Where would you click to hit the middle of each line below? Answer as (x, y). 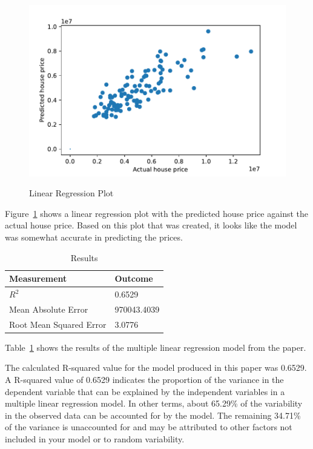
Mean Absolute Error (49, 309)
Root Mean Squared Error (58, 324)
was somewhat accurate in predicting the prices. (94, 237)
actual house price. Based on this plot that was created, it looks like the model (151, 225)
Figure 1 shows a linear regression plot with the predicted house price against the (156, 213)
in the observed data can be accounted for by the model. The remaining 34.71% (153, 415)
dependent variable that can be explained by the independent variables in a (145, 391)
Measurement (38, 278)
